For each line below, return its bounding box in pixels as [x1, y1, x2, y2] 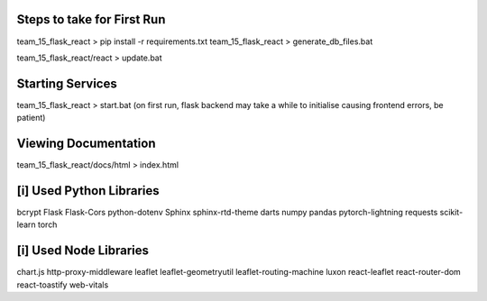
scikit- [439, 207, 464, 218]
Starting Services [16, 76, 117, 91]
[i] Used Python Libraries [16, 183, 160, 198]
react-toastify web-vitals [16, 279, 109, 290]
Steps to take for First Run [16, 12, 166, 27]
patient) [16, 113, 46, 123]
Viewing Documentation [16, 136, 156, 151]
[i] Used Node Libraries [16, 243, 149, 259]
